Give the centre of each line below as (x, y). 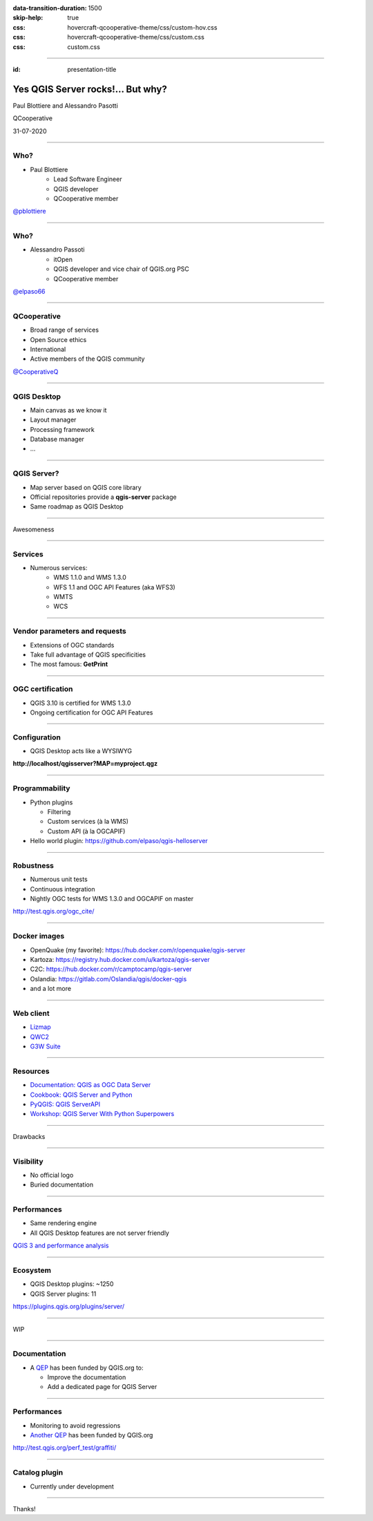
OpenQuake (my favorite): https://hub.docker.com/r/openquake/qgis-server (138, 950)
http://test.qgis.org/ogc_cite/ (54, 911)
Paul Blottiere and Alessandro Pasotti (66, 105)
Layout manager (53, 420)
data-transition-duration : (50, 8)
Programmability (41, 788)
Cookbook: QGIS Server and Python (81, 1095)
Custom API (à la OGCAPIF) (86, 831)
